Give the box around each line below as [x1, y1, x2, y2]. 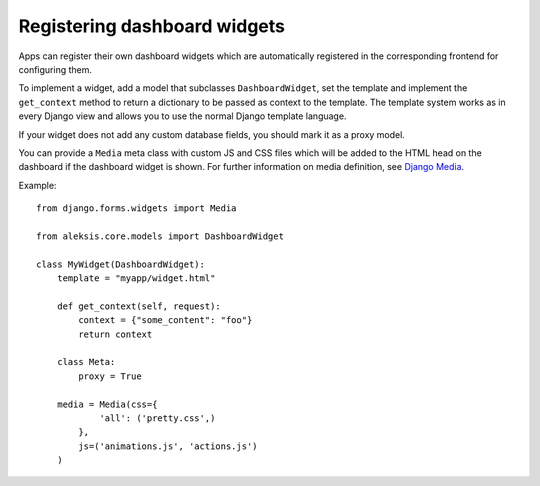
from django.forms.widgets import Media [36, 203, 237, 214]
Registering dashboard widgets [18, 15, 285, 37]
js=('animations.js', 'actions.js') [78, 440, 259, 452]
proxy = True [78, 370, 142, 382]
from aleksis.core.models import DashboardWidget [36, 230, 285, 242]
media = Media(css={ [56, 398, 158, 410]
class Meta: [56, 356, 116, 368]
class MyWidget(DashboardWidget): [36, 258, 205, 270]
